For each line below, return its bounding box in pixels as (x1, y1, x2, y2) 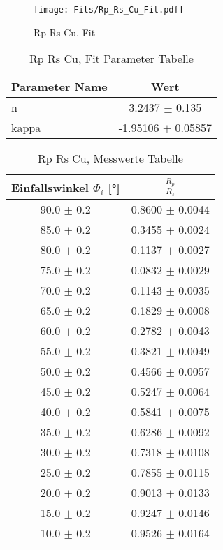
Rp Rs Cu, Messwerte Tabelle (37, 150, 183, 167)
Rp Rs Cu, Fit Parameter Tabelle (29, 50, 194, 67)
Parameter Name (11, 78, 108, 95)
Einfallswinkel (11, 179, 89, 195)
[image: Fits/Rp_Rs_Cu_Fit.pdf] (34, 5, 184, 15)
